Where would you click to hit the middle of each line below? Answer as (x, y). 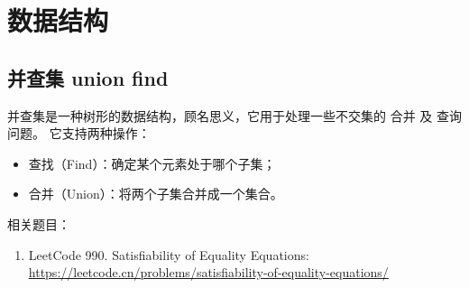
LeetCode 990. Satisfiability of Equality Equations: (169, 254)
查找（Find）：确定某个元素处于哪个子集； (152, 163)
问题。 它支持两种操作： (79, 133)
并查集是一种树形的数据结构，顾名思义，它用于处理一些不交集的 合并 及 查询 (234, 115)
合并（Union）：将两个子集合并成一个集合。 (156, 194)
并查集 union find (88, 77)
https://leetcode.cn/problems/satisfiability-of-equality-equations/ (208, 272)
